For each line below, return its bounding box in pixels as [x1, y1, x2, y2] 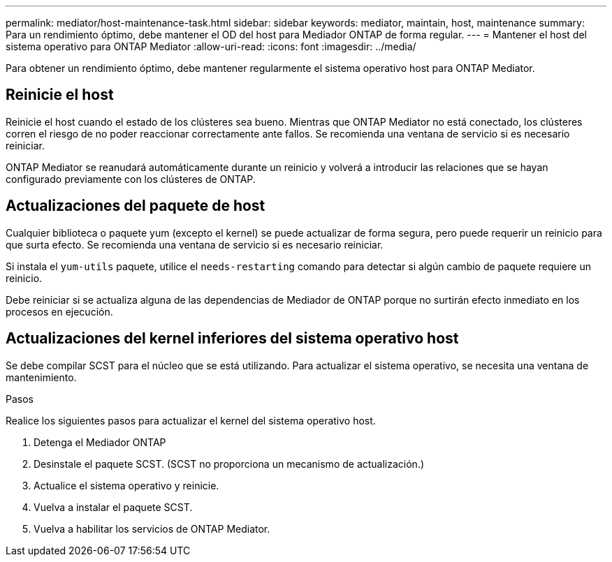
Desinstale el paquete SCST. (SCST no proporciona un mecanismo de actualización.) [34, 457, 425, 470]
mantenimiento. [6, 371, 77, 383]
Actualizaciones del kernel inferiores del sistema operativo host [6, 330, 459, 348]
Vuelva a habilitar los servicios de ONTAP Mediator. [34, 522, 270, 535]
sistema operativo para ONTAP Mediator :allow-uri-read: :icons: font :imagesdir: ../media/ [6, 40, 416, 52]
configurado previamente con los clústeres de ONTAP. [6, 172, 256, 185]
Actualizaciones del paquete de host [6, 197, 265, 215]
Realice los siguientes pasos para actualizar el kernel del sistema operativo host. [6, 414, 376, 427]
